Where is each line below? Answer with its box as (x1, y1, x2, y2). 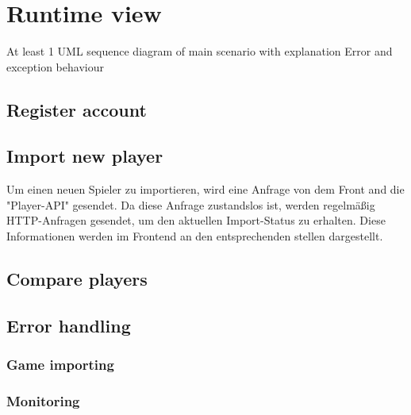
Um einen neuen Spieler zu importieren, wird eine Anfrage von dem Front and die (6, 181, 405, 198)
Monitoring (6, 391, 80, 410)
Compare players (6, 267, 148, 291)
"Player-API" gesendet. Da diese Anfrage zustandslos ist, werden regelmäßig (6, 196, 375, 213)
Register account (6, 97, 147, 121)
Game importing (6, 355, 114, 375)
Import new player (6, 144, 163, 168)
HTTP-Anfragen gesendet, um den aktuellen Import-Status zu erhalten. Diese (6, 212, 386, 229)
